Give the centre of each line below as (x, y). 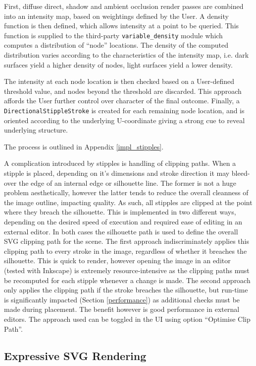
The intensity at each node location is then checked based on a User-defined (119, 81)
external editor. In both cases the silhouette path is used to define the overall (121, 231)
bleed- (241, 173)
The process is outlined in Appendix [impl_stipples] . (84, 146)
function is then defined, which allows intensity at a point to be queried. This (122, 26)
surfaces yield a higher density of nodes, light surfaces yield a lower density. (118, 64)
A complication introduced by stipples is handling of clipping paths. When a (120, 163)
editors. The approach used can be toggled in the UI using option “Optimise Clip (127, 319)
